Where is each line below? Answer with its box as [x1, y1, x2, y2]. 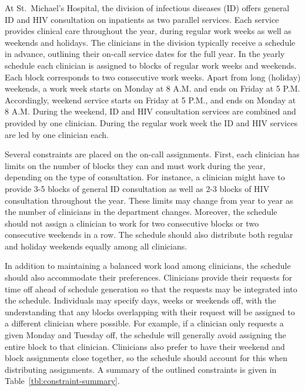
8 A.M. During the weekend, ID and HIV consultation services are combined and [5, 105, 296, 117]
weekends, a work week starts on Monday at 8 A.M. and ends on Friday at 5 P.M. [5, 82, 300, 95]
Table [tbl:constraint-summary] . [5, 375, 120, 387]
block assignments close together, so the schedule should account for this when [5, 352, 287, 364]
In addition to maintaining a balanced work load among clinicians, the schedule [5, 259, 291, 272]
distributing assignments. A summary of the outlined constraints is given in [5, 363, 277, 375]
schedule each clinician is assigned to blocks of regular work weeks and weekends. [5, 59, 297, 71]
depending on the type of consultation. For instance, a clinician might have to [5, 171, 285, 183]
